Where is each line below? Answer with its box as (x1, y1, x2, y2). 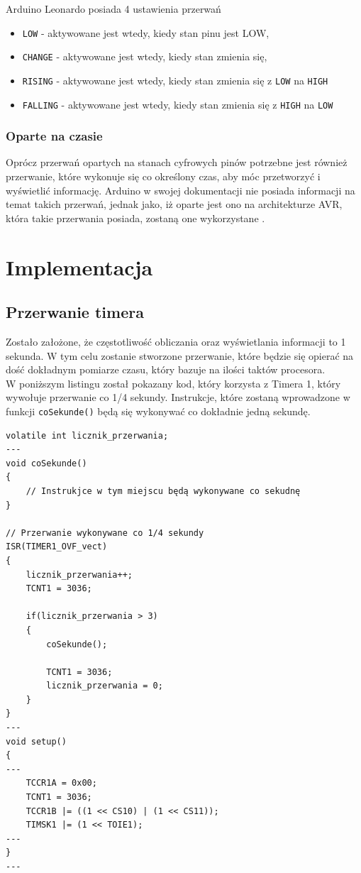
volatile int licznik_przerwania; (6, 430, 169, 441)
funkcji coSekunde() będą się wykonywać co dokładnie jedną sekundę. (6, 403, 311, 418)
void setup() (6, 736, 67, 747)
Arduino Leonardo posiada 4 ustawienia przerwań (6, 1, 221, 16)
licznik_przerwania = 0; (46, 681, 163, 691)
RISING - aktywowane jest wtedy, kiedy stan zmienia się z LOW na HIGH (22, 72, 328, 87)
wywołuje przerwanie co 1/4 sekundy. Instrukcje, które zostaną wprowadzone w (6, 390, 350, 405)
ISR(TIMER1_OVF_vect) (6, 542, 108, 552)
